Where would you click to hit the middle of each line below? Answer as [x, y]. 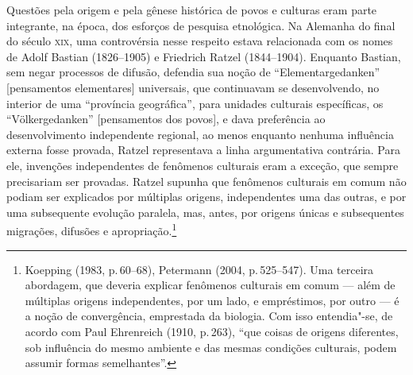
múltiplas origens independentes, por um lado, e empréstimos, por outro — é [212, 300]
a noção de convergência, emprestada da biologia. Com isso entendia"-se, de [209, 316]
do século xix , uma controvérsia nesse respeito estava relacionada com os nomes [200, 41]
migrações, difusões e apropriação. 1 [92, 229]
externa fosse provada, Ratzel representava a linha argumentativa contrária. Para [203, 150]
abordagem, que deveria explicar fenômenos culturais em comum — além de [210, 285]
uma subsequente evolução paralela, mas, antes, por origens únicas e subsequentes [205, 212]
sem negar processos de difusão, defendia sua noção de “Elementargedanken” [193, 72]
